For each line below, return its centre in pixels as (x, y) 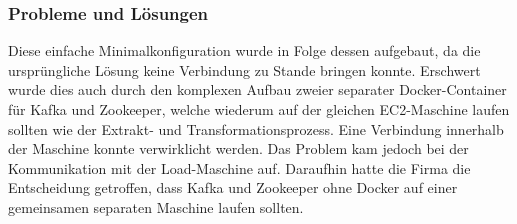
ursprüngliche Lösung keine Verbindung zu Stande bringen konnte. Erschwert (244, 69)
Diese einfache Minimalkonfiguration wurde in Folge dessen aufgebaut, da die (244, 50)
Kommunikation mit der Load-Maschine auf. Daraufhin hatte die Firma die (239, 167)
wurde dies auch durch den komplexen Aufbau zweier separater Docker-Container (257, 89)
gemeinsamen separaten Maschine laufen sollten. (156, 206)
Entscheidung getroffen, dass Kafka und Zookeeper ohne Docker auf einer (233, 187)
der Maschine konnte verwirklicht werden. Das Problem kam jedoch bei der (238, 148)
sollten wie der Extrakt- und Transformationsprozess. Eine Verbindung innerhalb (256, 128)
